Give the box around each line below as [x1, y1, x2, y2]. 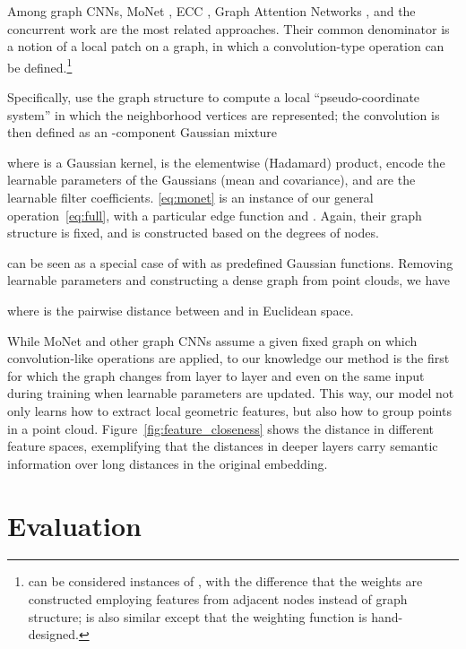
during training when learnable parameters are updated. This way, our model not [7, 384, 454, 402]
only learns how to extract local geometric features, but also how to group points [7, 401, 452, 420]
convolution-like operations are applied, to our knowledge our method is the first [7, 349, 450, 368]
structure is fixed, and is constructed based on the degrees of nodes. [7, 223, 379, 242]
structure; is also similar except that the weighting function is [28, 607, 367, 626]
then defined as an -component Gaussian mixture [7, 123, 277, 142]
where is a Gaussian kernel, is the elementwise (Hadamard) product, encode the [7, 152, 445, 171]
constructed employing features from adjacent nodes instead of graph [28, 590, 408, 609]
